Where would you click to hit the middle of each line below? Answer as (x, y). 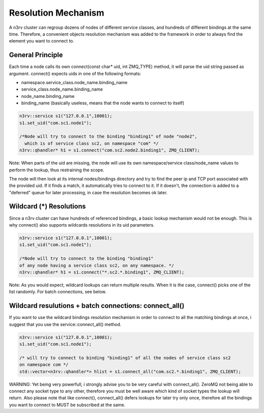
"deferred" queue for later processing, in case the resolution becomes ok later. (88, 192)
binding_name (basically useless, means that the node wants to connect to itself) (103, 103)
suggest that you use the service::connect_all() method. (65, 324)
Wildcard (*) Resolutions (47, 206)
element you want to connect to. (42, 41)
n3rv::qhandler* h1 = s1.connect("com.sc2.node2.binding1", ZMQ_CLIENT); (110, 150)
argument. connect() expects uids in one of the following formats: (75, 73)
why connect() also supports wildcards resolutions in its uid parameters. (82, 225)
